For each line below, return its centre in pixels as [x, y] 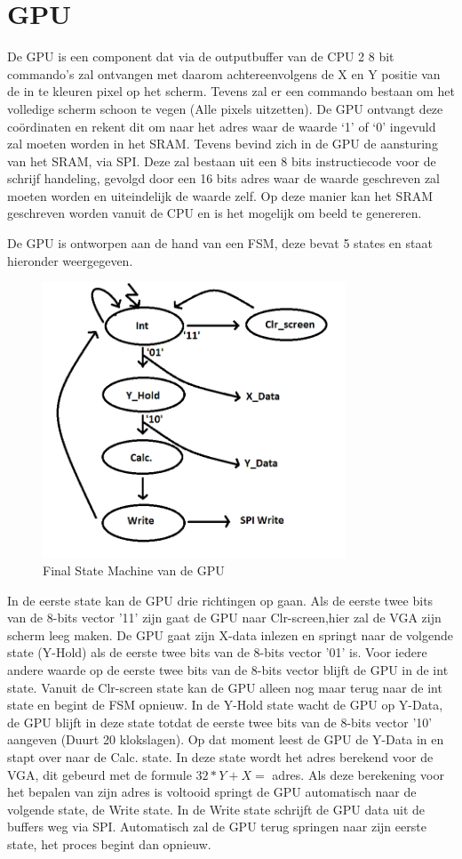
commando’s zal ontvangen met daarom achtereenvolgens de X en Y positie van [224, 73]
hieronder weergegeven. [70, 260]
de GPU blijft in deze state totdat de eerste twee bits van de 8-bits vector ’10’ [220, 722]
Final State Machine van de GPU [134, 570]
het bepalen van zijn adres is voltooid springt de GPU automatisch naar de [212, 792]
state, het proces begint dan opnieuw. [109, 844]
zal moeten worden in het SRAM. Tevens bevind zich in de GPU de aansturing [223, 144]
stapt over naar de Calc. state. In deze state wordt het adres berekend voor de [220, 757]
